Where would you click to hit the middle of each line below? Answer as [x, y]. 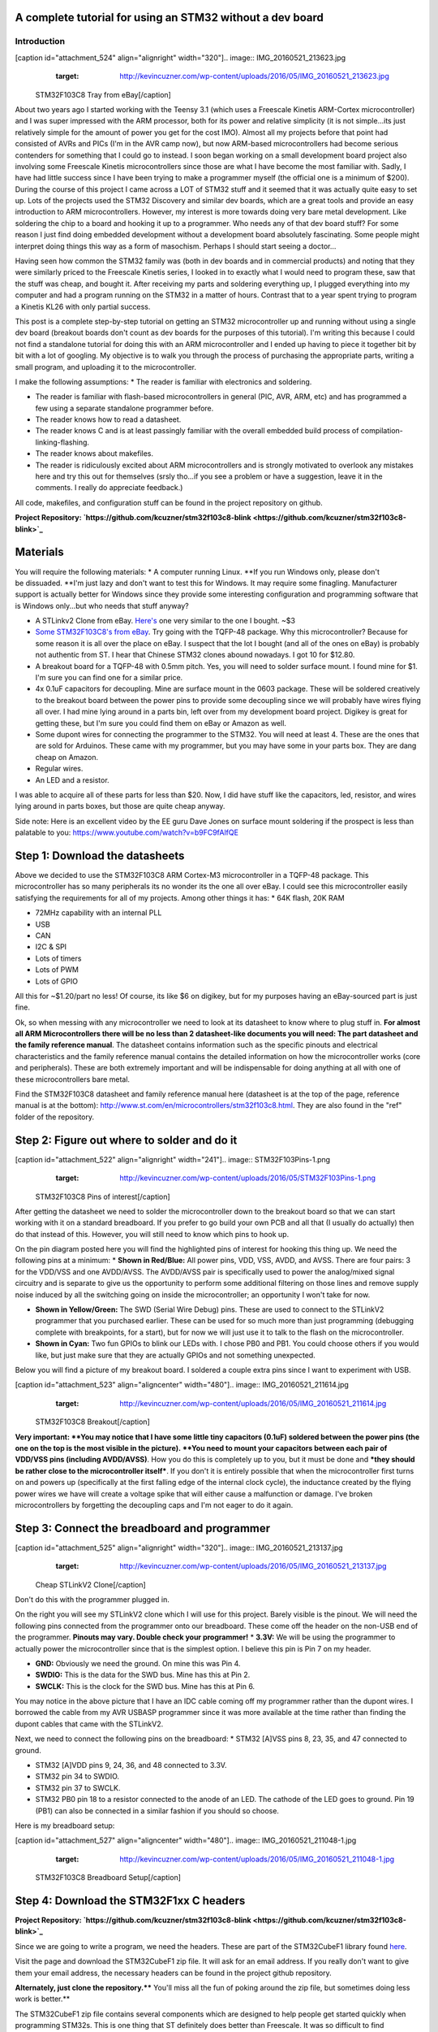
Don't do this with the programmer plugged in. [92, 1599]
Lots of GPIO [57, 981]
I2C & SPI [51, 947]
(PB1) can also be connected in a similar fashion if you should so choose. [157, 1811]
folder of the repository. [55, 1117]
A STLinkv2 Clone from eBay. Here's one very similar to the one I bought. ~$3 [165, 621]
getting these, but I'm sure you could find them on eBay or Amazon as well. [161, 723]
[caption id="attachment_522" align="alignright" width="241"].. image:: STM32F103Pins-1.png [173, 1159]
